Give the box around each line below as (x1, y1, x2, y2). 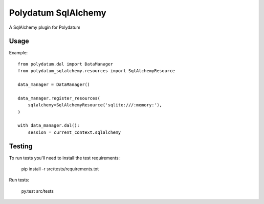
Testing (9, 142, 33, 150)
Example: (9, 50, 28, 56)
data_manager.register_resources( (18, 95, 100, 101)
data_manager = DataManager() (18, 82, 90, 87)
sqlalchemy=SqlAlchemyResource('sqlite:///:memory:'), (27, 102, 162, 108)
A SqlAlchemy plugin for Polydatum (9, 24, 81, 30)
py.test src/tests (21, 188, 54, 194)
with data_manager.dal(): (18, 122, 80, 128)
